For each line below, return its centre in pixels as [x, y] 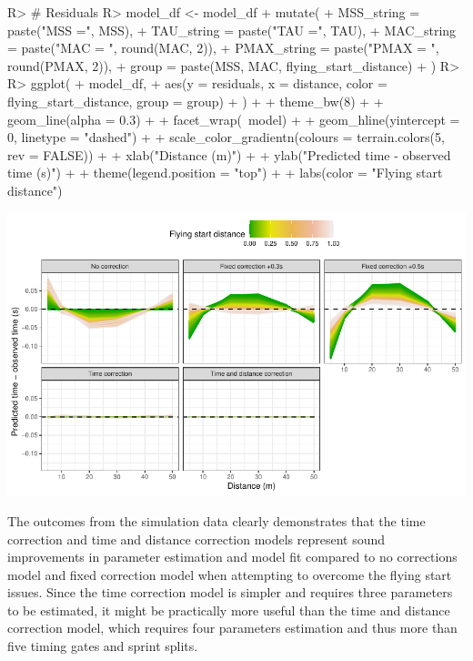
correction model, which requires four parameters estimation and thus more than [232, 628]
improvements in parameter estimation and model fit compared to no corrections [232, 557]
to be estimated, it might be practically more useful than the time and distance [229, 610]
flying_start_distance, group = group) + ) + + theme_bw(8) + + [196, 101]
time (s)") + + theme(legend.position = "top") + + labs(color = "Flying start [225, 173]
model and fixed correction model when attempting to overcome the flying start [230, 574]
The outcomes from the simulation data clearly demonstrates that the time [216, 520]
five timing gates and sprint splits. [103, 646]
